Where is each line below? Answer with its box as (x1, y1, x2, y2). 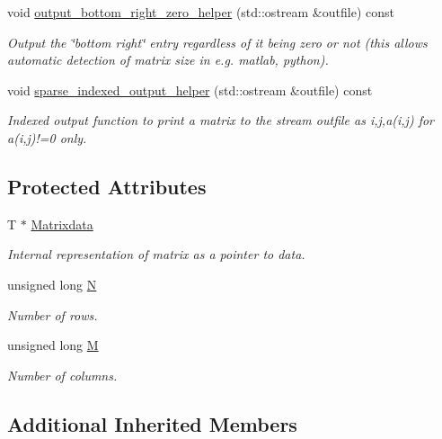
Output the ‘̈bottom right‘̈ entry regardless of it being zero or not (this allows (7, 32, 428, 51)
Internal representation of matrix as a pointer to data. (7, 245, 305, 264)
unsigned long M (7, 336, 99, 354)
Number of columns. (7, 365, 118, 384)
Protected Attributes (7, 172, 207, 200)
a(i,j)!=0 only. (7, 128, 87, 147)
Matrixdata (31, 214, 93, 233)
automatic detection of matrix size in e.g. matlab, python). (7, 50, 329, 69)
